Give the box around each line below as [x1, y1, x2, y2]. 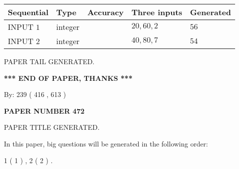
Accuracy [87, 6, 124, 18]
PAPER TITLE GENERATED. [4, 122, 100, 132]
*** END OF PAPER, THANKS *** [4, 72, 132, 83]
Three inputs [131, 6, 182, 18]
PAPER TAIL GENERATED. [4, 56, 95, 66]
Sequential [8, 6, 49, 18]
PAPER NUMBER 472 [4, 105, 85, 116]
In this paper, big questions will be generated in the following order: [4, 138, 208, 148]
